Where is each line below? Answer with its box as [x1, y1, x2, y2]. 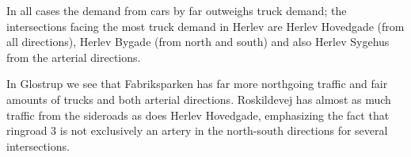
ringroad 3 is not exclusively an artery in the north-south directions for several [6, 122, 388, 139]
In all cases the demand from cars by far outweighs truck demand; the [6, 2, 347, 18]
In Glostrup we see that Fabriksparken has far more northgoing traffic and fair [6, 75, 388, 92]
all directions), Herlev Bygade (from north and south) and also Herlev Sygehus [6, 33, 390, 50]
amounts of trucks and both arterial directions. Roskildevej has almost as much [6, 90, 391, 107]
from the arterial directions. [6, 48, 141, 65]
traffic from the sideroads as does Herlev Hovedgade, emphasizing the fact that [6, 106, 390, 123]
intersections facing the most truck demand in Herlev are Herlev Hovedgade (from [6, 17, 405, 34]
